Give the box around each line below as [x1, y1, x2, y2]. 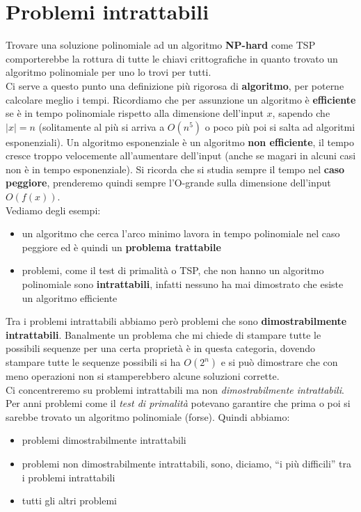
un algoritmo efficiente [22, 290, 118, 305]
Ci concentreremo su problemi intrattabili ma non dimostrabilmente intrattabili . [6, 382, 344, 397]
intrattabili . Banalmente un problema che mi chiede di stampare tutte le [6, 327, 321, 342]
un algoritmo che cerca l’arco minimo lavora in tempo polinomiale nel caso [22, 226, 340, 241]
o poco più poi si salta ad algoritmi [204, 119, 355, 134]
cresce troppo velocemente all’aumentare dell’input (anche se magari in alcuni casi [6, 148, 356, 163]
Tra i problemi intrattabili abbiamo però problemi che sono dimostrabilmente [6, 314, 347, 328]
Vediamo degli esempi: [6, 202, 101, 217]
